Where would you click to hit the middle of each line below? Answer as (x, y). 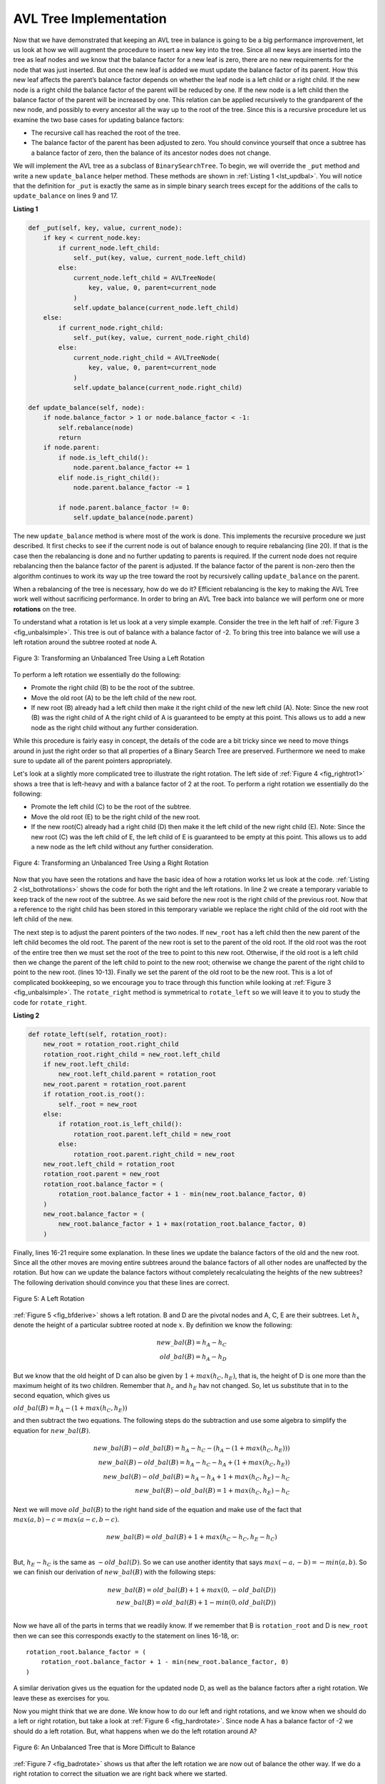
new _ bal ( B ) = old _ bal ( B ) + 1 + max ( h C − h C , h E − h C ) (191, 1538)
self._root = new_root (98, 1104)
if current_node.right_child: (111, 328)
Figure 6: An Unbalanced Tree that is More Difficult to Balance (104, 1748)
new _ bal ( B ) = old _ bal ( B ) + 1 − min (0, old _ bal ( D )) (196, 1602)
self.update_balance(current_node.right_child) (158, 388)
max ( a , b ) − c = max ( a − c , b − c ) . (66, 1519)
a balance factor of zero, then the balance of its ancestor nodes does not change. (151, 153)
